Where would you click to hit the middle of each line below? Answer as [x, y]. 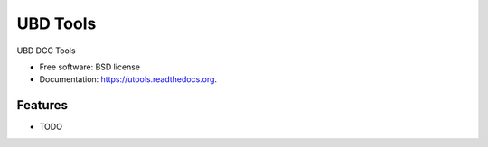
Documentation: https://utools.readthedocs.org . [128, 79]
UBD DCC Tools [46, 51]
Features [42, 105]
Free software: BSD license [89, 67]
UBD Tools [56, 23]
